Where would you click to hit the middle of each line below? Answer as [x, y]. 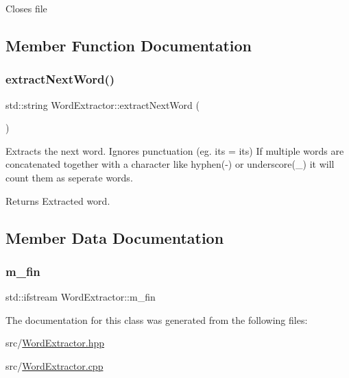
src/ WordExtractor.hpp [55, 343]
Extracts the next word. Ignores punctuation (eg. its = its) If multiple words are [175, 150]
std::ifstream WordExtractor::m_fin [81, 297]
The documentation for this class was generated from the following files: [157, 319]
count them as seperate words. [69, 177]
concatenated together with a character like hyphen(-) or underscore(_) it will [170, 164]
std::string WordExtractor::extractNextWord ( [103, 104]
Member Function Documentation [129, 45]
